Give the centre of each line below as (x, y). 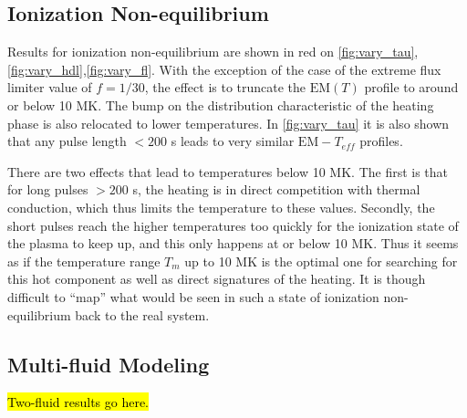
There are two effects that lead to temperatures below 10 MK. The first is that (228, 171)
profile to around (411, 87)
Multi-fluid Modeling (109, 364)
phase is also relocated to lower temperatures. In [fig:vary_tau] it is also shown (228, 123)
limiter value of (50, 87)
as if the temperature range (84, 261)
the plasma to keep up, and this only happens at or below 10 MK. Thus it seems (233, 243)
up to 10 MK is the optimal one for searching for (321, 261)
